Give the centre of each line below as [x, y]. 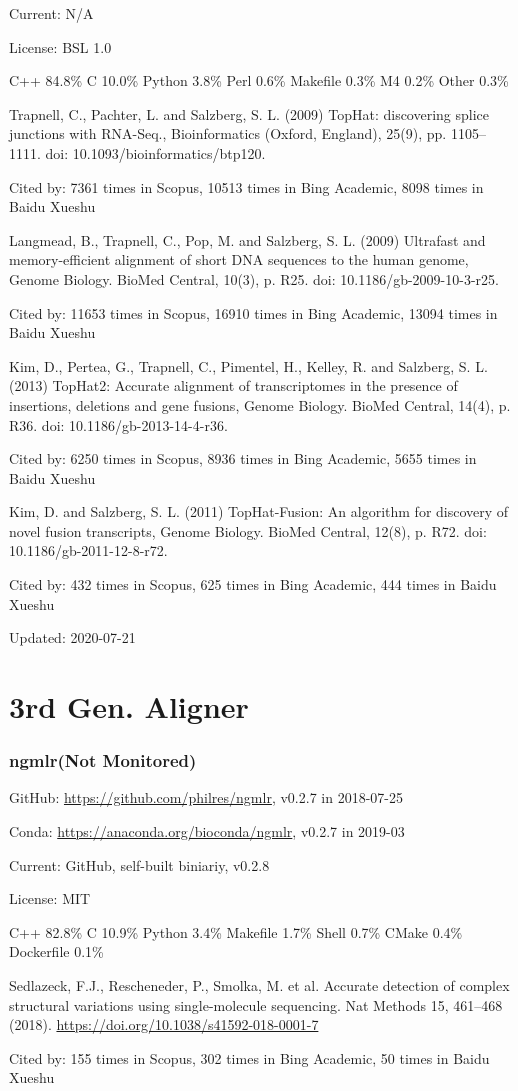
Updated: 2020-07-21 [72, 637]
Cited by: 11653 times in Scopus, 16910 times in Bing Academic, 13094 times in [253, 312]
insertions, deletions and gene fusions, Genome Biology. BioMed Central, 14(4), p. [260, 404]
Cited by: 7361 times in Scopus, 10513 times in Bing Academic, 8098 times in [246, 186]
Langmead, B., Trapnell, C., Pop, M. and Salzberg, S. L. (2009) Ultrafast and [247, 239]
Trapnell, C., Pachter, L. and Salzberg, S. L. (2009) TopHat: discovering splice [249, 113]
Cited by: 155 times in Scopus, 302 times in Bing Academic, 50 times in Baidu [249, 1057]
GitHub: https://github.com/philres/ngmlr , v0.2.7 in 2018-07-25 [206, 797]
